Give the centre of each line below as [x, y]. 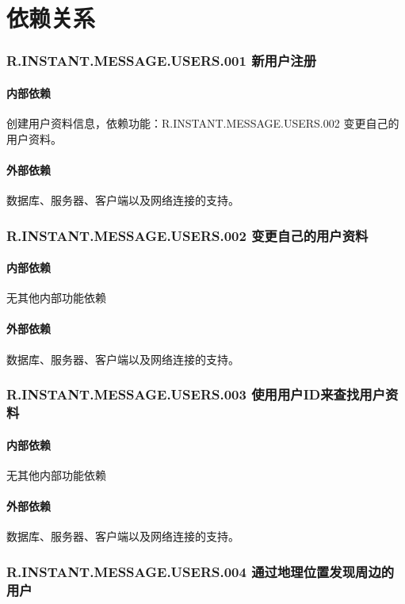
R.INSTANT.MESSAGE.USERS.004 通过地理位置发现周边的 [201, 571]
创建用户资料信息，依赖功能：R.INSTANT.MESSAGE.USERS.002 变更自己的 [203, 123]
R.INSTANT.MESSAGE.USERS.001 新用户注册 [161, 61]
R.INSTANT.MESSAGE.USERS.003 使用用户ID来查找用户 [196, 394]
